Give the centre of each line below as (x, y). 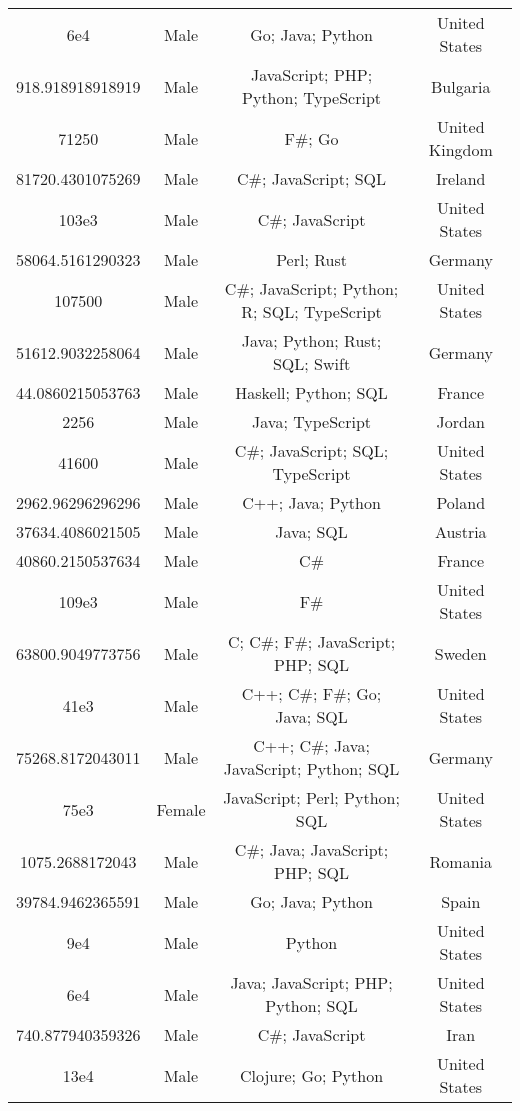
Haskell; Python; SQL (311, 392)
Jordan (460, 421)
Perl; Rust (311, 259)
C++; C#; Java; (311, 745)
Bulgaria (461, 86)
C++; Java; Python (311, 502)
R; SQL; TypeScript (311, 311)
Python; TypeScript (312, 97)
